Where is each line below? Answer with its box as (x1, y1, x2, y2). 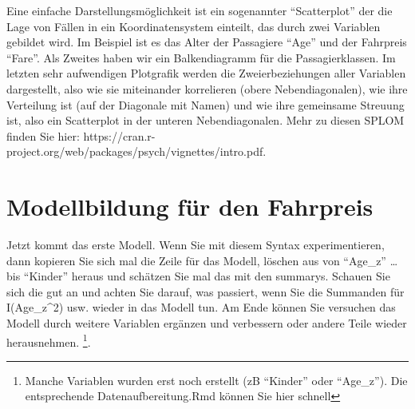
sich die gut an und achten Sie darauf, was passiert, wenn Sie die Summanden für (6, 283, 405, 300)
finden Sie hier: (6, 127, 80, 144)
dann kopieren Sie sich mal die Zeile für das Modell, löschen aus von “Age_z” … (6, 252, 398, 268)
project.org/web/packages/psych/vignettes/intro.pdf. (6, 143, 267, 160)
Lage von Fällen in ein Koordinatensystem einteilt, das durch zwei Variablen (6, 18, 381, 34)
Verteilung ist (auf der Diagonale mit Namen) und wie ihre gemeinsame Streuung (6, 96, 405, 113)
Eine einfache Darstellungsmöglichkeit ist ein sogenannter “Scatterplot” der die (6, 2, 393, 18)
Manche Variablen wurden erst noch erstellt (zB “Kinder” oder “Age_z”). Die (25, 371, 408, 388)
